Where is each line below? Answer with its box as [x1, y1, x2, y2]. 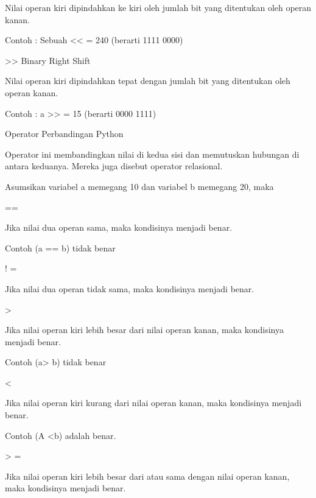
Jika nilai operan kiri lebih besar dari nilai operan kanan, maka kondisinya [5, 323, 284, 336]
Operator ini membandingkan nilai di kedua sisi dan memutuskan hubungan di [5, 147, 300, 160]
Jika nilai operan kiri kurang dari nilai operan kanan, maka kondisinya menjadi [5, 396, 302, 409]
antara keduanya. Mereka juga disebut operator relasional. [5, 160, 223, 172]
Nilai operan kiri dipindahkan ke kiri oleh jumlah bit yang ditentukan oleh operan [5, 1, 312, 13]
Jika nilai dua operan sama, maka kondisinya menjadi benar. [5, 221, 233, 234]
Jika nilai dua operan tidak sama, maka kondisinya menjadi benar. [5, 282, 255, 295]
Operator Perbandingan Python [5, 127, 124, 140]
